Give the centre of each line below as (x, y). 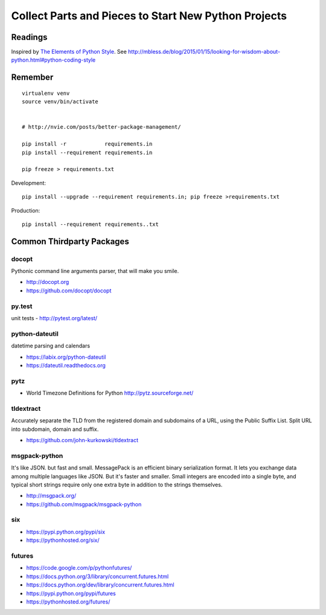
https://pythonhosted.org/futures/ (68, 602)
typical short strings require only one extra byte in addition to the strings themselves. (117, 485)
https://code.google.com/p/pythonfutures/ (79, 568)
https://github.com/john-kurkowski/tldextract (82, 440)
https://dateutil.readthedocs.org (66, 365)
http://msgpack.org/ (51, 496)
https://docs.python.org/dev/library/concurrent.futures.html (100, 585)
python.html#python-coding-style (53, 60)
